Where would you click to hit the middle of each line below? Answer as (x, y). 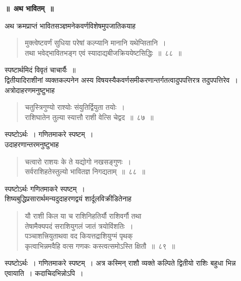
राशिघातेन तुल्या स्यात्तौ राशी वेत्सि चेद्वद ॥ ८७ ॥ (89, 117)
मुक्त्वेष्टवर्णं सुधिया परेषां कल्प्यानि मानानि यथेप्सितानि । (95, 43)
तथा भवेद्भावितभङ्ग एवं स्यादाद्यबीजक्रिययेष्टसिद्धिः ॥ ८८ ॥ (103, 52)
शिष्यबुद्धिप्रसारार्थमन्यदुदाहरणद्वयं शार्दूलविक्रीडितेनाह (68, 198)
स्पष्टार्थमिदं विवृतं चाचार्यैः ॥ (40, 70)
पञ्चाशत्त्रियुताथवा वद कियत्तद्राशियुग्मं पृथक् (79, 236)
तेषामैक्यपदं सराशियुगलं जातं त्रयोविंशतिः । (79, 226)
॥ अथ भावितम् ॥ (29, 8)
